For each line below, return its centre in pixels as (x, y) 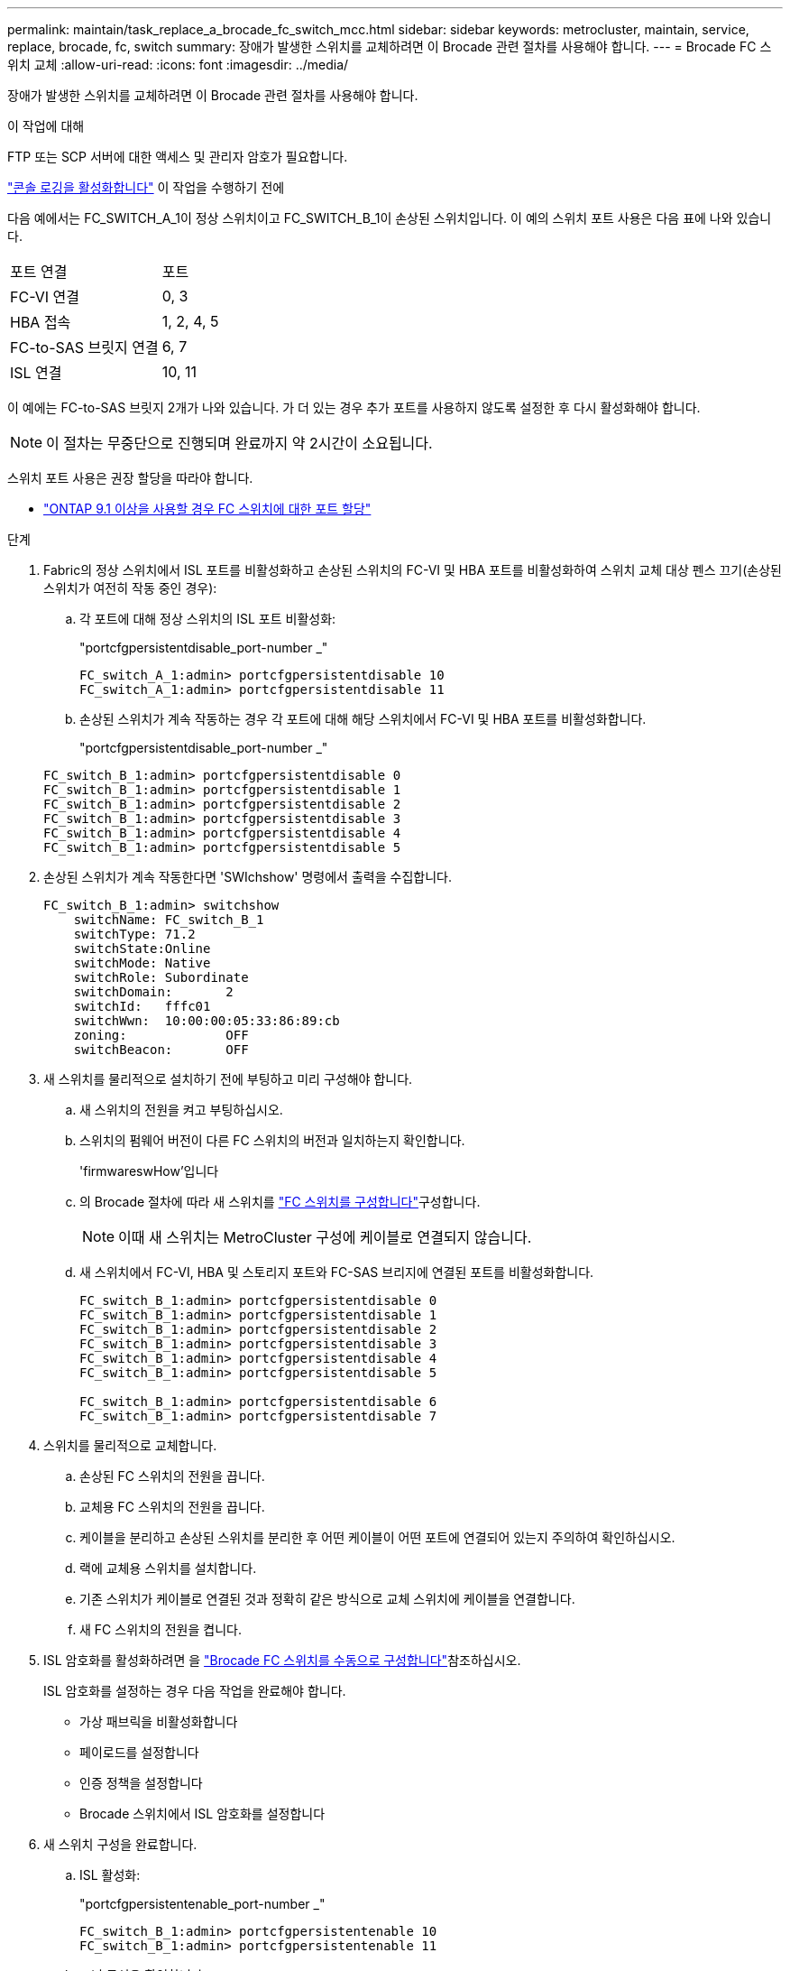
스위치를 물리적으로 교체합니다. (130, 1445)
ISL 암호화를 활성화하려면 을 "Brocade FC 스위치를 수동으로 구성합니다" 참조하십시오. (282, 1660)
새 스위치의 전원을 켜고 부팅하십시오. (181, 1110)
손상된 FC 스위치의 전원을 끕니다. (172, 1476)
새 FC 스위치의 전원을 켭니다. (161, 1629)
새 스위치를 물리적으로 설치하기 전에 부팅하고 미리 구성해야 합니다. (228, 1079)
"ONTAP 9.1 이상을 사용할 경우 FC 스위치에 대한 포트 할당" (207, 509)
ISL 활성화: (110, 1875)
